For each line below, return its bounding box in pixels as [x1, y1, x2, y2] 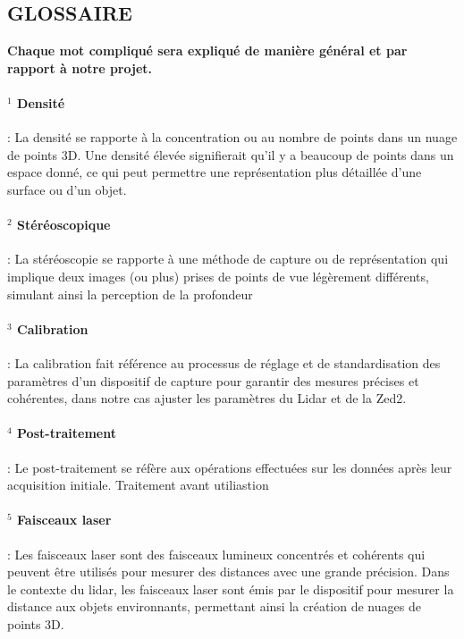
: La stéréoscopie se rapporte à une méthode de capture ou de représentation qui [7, 249, 449, 268]
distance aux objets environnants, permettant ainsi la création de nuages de [7, 597, 421, 616]
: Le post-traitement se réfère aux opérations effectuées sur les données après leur [7, 458, 452, 476]
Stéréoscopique [17, 215, 111, 234]
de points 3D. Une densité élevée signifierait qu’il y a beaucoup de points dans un [7, 145, 454, 164]
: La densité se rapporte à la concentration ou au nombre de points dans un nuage [7, 128, 458, 147]
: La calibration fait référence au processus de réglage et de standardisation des [7, 353, 441, 372]
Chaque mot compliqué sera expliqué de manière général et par [7, 41, 408, 60]
